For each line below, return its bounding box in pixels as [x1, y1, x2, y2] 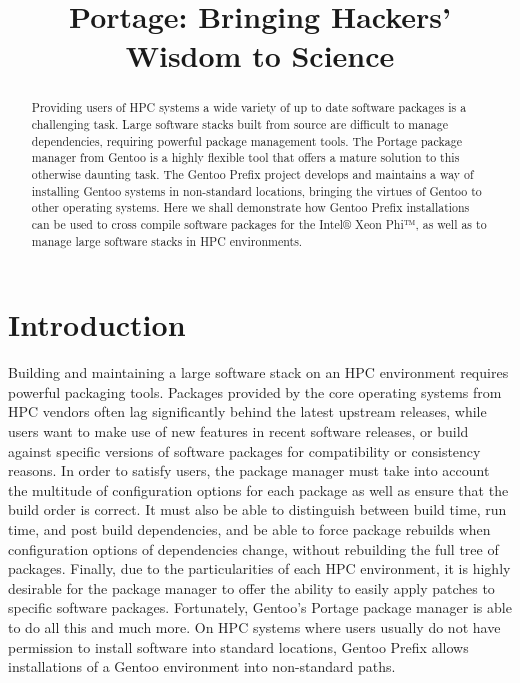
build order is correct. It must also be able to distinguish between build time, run [8, 499, 507, 520]
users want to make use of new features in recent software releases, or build [8, 420, 469, 441]
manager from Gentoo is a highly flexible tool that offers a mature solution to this [31, 149, 460, 166]
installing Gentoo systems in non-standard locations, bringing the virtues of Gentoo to [31, 182, 482, 199]
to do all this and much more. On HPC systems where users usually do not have [8, 616, 501, 637]
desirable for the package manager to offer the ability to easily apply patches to [8, 577, 495, 598]
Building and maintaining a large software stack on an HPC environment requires [8, 362, 509, 383]
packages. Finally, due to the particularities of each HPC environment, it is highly [8, 558, 511, 579]
